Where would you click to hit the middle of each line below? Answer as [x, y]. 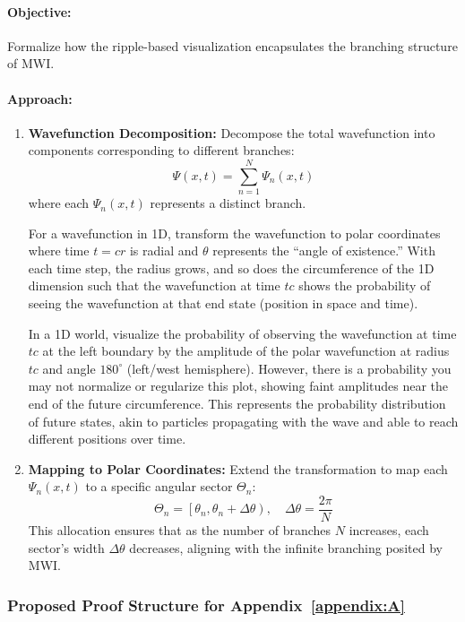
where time [59, 251]
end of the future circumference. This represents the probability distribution [237, 404]
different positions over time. [107, 439]
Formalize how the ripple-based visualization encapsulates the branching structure [232, 45]
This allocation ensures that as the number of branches [180, 530]
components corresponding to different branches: [161, 150]
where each [59, 203]
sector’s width [66, 547]
